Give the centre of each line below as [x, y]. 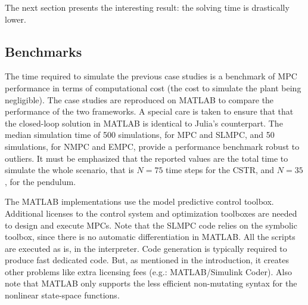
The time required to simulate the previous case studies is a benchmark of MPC [151, 76]
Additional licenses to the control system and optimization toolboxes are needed [151, 213]
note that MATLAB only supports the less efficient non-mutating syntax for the [151, 283]
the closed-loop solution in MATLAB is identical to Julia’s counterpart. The [144, 123]
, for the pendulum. [41, 181]
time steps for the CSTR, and [220, 170]
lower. [15, 19]
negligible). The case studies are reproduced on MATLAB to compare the [139, 99]
